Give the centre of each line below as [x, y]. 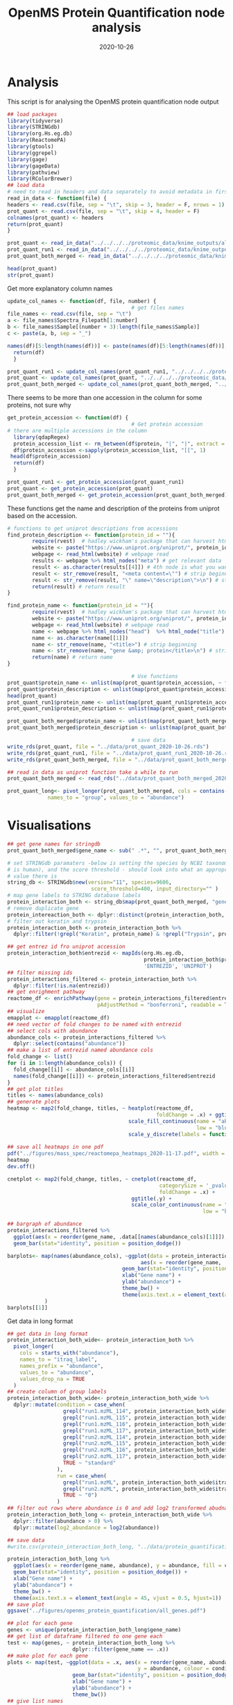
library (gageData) [34, 166]
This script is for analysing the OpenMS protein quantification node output [113, 102]
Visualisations [49, 826]
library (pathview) [34, 172]
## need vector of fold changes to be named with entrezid [94, 1024]
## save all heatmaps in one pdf [55, 1147]
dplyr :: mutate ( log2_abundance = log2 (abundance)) [86, 1528]
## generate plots [34, 1102]
